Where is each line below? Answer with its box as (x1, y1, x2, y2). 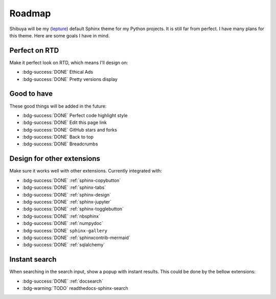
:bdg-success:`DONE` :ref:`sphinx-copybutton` (22, 177, 121, 183)
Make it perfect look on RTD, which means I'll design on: (9, 59, 128, 66)
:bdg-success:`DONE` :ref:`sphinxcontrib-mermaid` (22, 234, 130, 241)
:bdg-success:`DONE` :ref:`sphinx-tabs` (22, 184, 106, 190)
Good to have (9, 90, 53, 98)
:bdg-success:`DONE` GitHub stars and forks (22, 126, 118, 133)
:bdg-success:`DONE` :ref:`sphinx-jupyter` (22, 199, 112, 205)
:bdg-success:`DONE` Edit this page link (22, 119, 107, 125)
